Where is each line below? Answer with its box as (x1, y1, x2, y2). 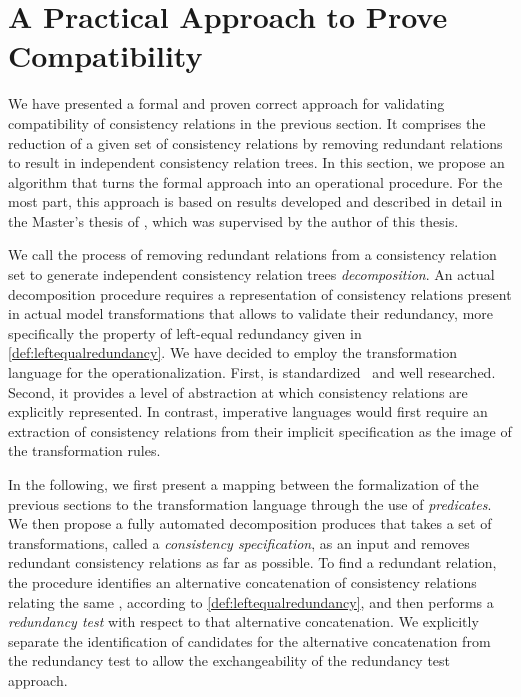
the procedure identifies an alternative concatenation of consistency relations (8, 571, 477, 592)
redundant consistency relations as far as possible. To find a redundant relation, (8, 552, 497, 573)
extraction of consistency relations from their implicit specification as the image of (8, 420, 512, 441)
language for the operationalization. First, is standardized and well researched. (8, 362, 496, 383)
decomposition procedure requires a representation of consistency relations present (8, 283, 512, 304)
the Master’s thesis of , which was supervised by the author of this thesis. (8, 210, 459, 231)
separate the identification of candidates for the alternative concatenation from (8, 630, 491, 651)
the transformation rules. (8, 440, 161, 461)
